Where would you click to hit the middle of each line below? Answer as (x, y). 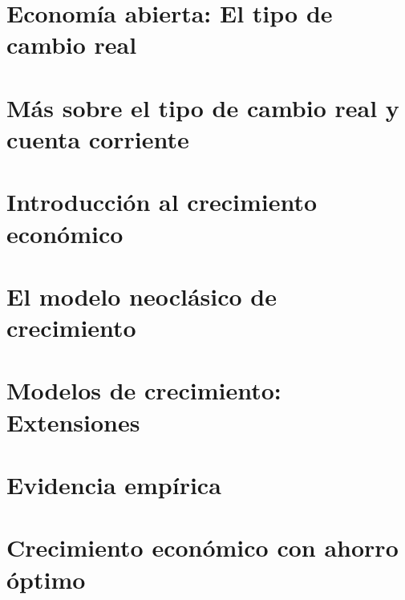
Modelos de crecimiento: (144, 390)
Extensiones (73, 422)
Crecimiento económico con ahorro (202, 547)
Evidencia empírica (114, 484)
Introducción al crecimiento (162, 202)
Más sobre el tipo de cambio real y (203, 107)
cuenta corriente (98, 138)
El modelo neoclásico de (142, 296)
